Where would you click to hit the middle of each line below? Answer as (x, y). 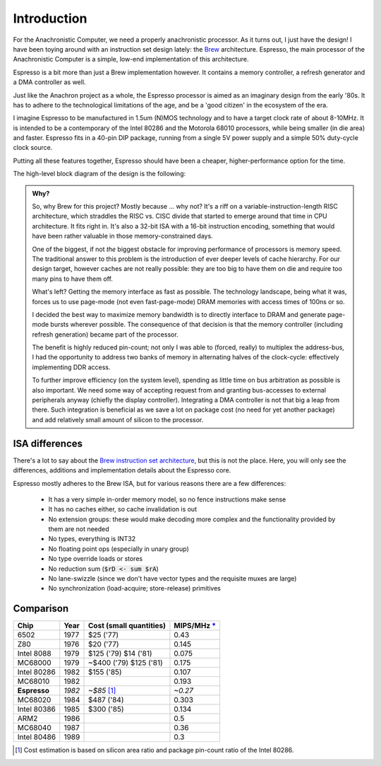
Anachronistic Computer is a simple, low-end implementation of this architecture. (131, 59)
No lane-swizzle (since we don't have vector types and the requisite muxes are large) (173, 579)
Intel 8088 (35, 654)
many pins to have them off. (72, 279)
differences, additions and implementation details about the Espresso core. (122, 470)
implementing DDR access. (71, 367)
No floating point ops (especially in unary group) (119, 549)
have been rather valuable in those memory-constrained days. (122, 236)
